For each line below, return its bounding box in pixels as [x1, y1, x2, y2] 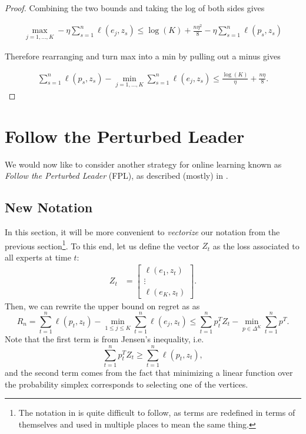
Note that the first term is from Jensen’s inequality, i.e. [5, 333, 204, 345]
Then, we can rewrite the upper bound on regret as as [5, 299, 200, 312]
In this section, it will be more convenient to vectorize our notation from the [5, 225, 280, 238]
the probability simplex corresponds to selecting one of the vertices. [5, 378, 248, 390]
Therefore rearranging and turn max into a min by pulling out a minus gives [5, 49, 281, 62]
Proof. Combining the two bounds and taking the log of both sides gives [5, 2, 265, 14]
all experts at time [5, 251, 71, 263]
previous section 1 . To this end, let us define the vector [5, 238, 199, 252]
